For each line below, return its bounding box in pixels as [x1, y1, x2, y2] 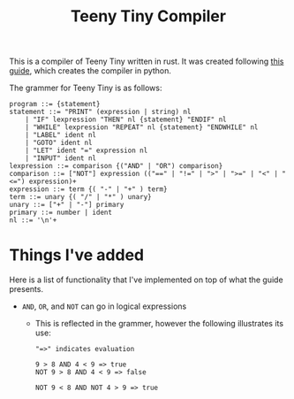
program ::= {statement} [9, 100, 101, 109]
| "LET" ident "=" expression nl [25, 146, 148, 156]
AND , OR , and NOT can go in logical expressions [21, 301, 187, 311]
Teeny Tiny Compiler [70, 6, 227, 27]
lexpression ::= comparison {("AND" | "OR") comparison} [9, 162, 223, 171]
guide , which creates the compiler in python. [9, 65, 172, 76]
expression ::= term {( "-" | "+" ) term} [9, 185, 168, 194]
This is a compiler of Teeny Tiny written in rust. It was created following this [9, 56, 284, 67]
